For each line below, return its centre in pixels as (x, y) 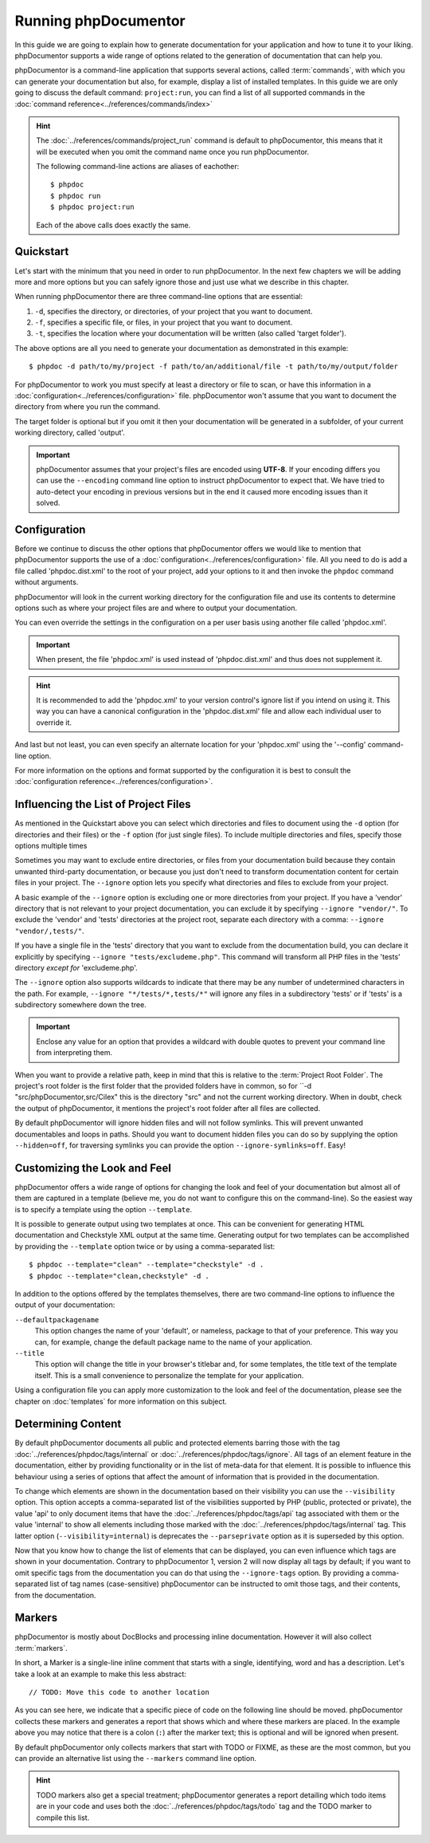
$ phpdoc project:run (92, 207)
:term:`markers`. (41, 1648)
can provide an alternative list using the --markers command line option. (135, 1758)
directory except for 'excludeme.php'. (76, 967)
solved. (48, 503)
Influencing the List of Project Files (103, 804)
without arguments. (47, 582)
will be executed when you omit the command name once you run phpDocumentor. (173, 152)
